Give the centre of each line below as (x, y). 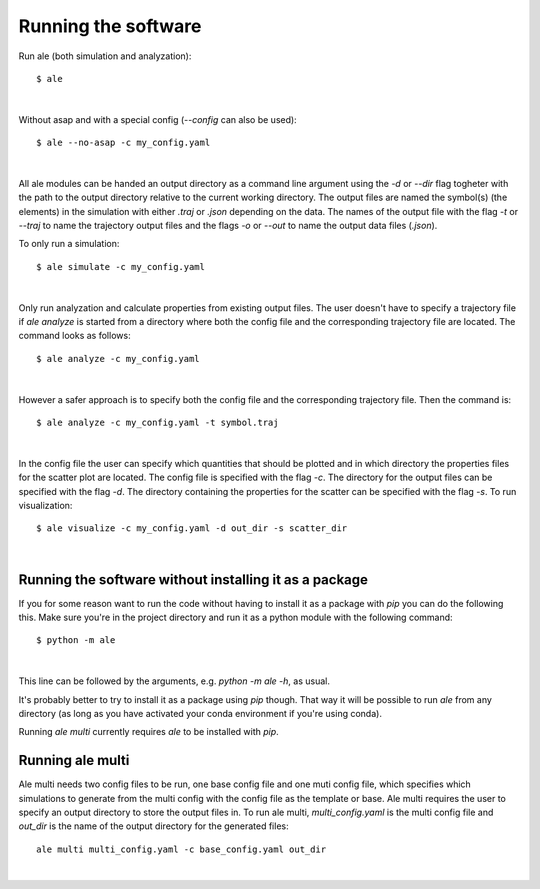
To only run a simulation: (69, 244)
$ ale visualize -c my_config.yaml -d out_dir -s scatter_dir (192, 528)
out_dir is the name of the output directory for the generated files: (153, 826)
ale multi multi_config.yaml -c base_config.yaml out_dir (181, 849)
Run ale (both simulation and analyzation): (105, 56)
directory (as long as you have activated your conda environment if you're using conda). (200, 713)
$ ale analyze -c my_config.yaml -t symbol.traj (157, 422)
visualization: (45, 505)
